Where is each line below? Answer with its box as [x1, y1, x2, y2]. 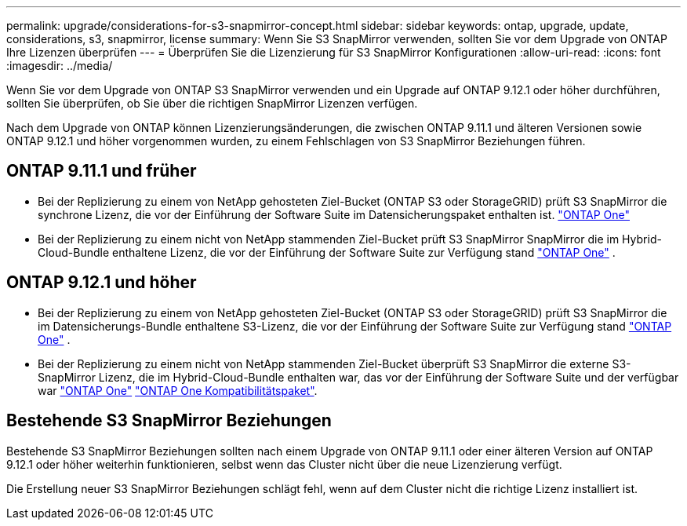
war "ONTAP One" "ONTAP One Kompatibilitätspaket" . [38, 383, 318, 397]
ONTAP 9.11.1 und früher [6, 161, 197, 181]
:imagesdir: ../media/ [6, 59, 113, 72]
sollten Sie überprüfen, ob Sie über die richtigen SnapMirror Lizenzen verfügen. [6, 97, 418, 110]
